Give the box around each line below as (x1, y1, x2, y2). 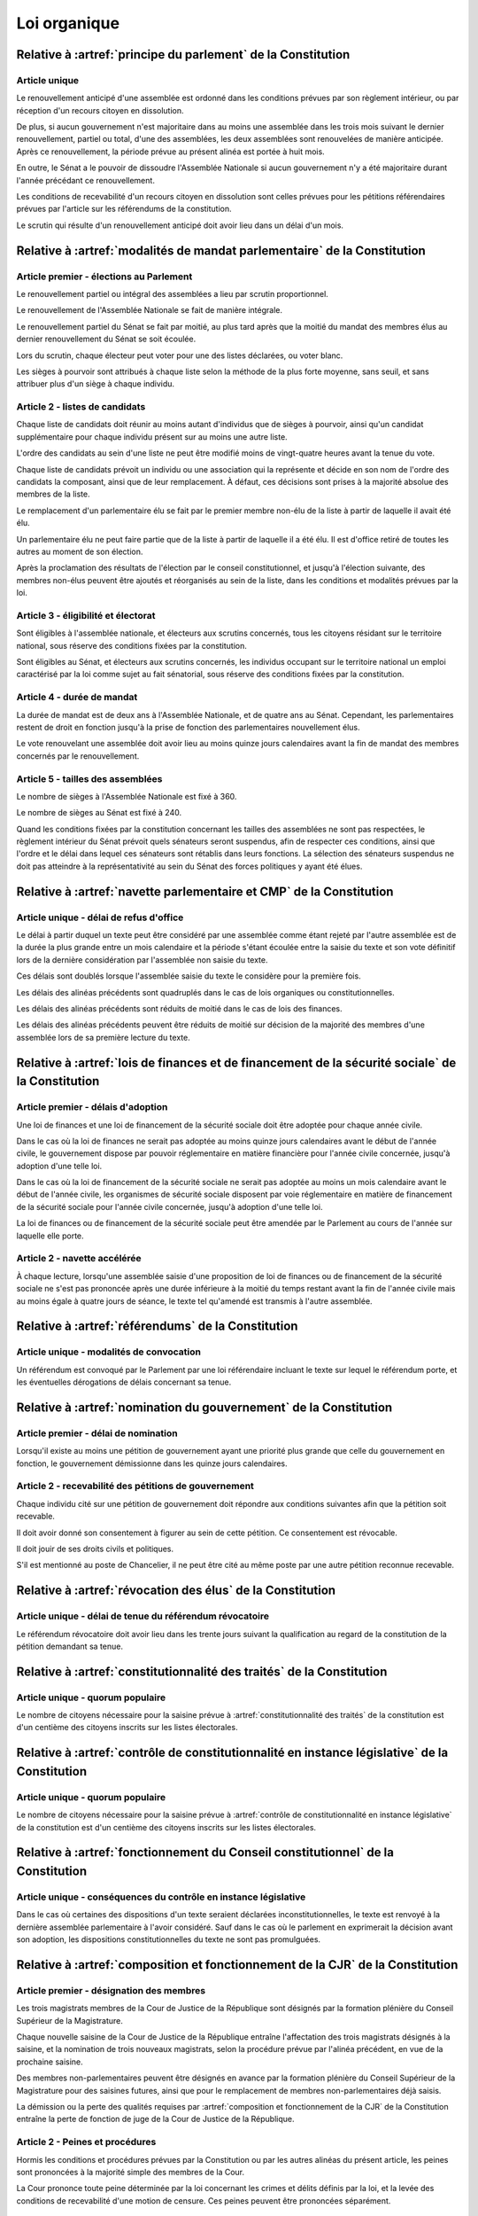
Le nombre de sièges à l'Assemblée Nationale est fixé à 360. (16, 791, 237, 801)
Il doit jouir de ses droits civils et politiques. (16, 1543, 174, 1554)
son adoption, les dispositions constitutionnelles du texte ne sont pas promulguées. (16, 1934, 321, 1945)
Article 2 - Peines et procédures (16, 2136, 157, 2149)
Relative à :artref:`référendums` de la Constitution (16, 1319, 298, 1334)
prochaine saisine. (16, 2056, 83, 2067)
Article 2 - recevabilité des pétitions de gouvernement (16, 1480, 254, 1493)
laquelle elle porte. (16, 1230, 84, 1241)
